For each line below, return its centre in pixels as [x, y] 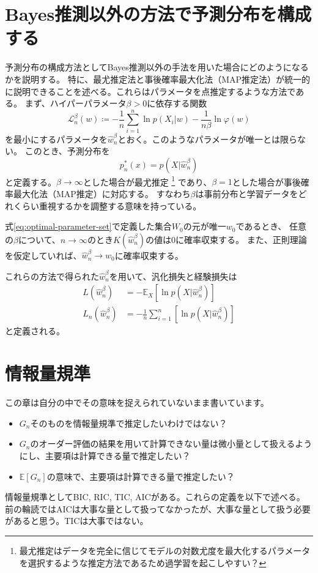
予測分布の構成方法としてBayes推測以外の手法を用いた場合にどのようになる [157, 67]
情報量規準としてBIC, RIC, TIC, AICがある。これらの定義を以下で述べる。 [155, 497]
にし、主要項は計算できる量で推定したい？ [105, 455]
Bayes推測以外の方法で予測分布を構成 [158, 14]
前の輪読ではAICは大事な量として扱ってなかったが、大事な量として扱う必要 [158, 508]
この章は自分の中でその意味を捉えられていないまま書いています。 [137, 403]
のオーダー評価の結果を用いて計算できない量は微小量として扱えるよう [171, 444]
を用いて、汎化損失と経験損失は [173, 276]
